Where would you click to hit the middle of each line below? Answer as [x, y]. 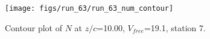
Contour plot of [33, 27]
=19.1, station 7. [175, 27]
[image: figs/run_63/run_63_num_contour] [89, 8]
